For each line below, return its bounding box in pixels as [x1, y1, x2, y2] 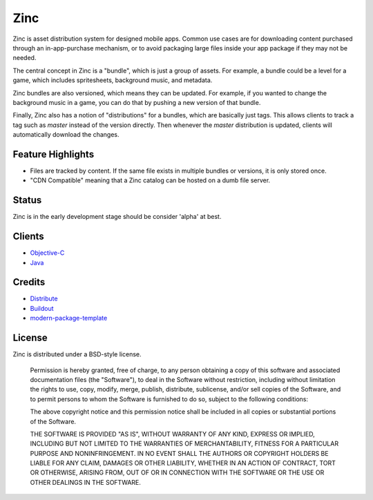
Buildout [30, 304, 55, 312]
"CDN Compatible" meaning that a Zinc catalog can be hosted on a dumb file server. [30, 176, 271, 184]
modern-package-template [30, 314, 108, 323]
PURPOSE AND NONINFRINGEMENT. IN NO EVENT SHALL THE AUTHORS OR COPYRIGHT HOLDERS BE [30, 449, 329, 457]
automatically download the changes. [12, 131, 119, 139]
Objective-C [30, 249, 65, 257]
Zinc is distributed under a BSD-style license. [12, 350, 142, 358]
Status [12, 194, 42, 206]
